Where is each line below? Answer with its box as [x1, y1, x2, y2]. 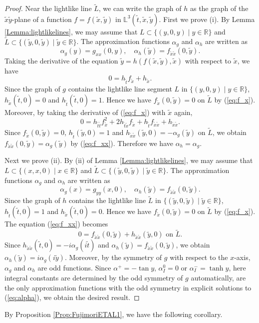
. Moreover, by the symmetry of [64, 252, 162, 262]
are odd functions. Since [37, 262, 111, 272]
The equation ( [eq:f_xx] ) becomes [4, 218, 108, 229]
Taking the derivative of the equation [4, 55, 118, 65]
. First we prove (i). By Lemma [159, 13, 255, 24]
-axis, [234, 252, 251, 262]
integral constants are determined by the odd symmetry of [4, 272, 183, 283]
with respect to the [170, 252, 228, 262]
